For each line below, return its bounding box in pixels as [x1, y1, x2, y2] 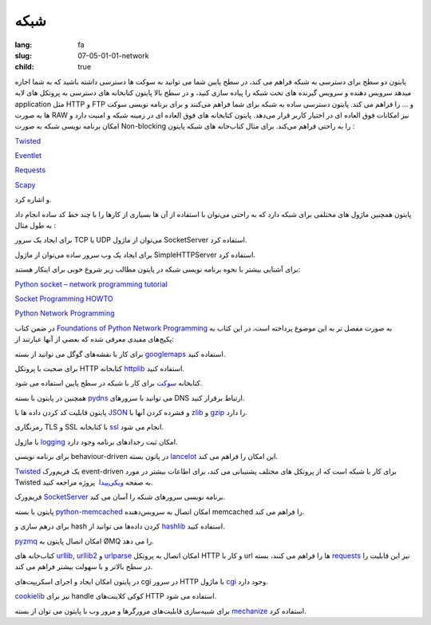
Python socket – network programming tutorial [14, 279, 168, 289]
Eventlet [14, 151, 42, 160]
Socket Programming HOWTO [14, 294, 113, 303]
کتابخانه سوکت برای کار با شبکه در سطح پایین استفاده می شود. [14, 378, 203, 388]
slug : [14, 50, 32, 60]
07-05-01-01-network [77, 50, 149, 60]
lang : [14, 40, 33, 49]
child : [14, 62, 35, 72]
